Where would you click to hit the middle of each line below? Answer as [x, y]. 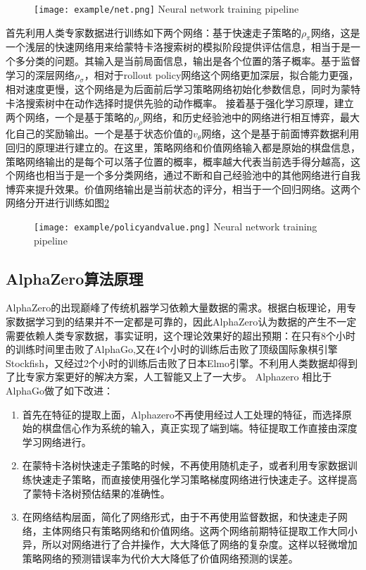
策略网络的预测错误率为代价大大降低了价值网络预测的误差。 [160, 558]
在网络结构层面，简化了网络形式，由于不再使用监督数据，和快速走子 [180, 517]
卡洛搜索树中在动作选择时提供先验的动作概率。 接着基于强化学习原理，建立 [180, 103]
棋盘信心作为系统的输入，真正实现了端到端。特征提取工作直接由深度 [200, 428]
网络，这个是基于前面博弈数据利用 [280, 134]
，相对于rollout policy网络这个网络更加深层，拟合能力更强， [221, 74]
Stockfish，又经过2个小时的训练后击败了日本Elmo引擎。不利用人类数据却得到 [182, 363]
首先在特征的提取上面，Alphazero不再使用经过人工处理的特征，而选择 [182, 414]
